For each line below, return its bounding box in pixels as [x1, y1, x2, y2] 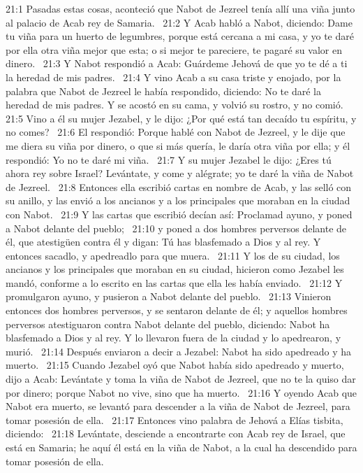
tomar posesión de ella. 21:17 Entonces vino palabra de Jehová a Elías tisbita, [6, 412, 343, 427]
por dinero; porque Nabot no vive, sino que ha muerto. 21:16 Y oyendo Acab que [6, 385, 357, 400]
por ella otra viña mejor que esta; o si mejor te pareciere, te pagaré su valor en [6, 42, 342, 57]
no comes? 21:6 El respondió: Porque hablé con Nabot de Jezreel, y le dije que [6, 125, 346, 139]
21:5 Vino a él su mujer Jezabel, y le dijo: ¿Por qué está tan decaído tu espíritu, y [6, 111, 357, 125]
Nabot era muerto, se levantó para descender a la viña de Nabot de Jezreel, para [6, 399, 350, 414]
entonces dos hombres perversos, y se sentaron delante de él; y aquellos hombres [6, 303, 348, 318]
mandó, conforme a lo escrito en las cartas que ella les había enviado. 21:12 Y [6, 275, 343, 290]
